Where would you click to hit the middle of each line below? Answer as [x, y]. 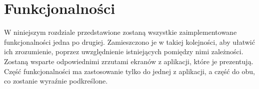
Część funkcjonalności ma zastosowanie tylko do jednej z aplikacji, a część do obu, [129, 71]
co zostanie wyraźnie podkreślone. [56, 81]
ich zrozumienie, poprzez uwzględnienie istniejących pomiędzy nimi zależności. [124, 51]
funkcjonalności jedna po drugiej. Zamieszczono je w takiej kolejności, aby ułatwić [129, 42]
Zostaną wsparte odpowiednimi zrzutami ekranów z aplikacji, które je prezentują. [129, 61]
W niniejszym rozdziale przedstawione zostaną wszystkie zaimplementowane [120, 32]
